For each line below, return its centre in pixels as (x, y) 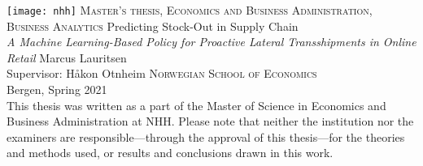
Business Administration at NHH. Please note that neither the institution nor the (210, 121)
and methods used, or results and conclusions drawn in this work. (170, 153)
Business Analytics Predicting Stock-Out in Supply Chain (153, 26)
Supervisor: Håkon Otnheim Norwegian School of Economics (162, 73)
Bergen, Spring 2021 (57, 89)
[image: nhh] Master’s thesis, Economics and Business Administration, (190, 10)
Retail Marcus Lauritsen (67, 57)
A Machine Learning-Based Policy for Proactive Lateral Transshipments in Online (211, 42)
